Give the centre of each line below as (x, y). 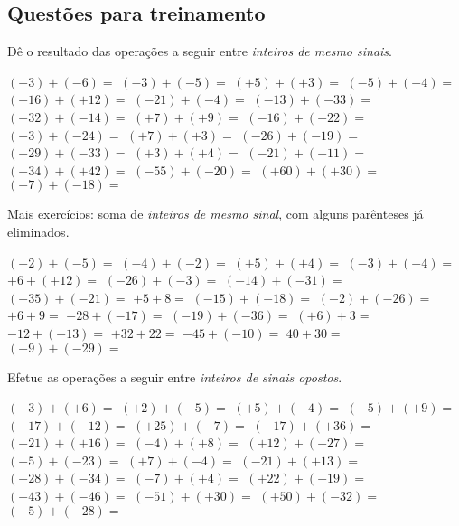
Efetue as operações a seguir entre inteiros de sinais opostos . (175, 376)
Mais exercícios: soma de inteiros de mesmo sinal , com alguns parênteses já (215, 214)
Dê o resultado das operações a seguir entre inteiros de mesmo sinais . (200, 51)
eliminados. (38, 231)
